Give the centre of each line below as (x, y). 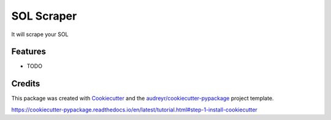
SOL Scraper (44, 16)
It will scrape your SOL (40, 34)
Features (29, 52)
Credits (26, 84)
